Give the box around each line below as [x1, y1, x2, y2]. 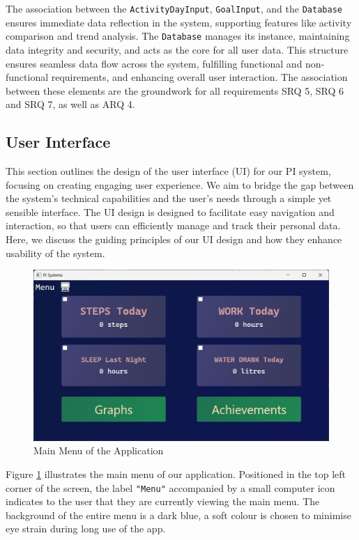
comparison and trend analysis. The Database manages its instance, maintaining [6, 29, 350, 43]
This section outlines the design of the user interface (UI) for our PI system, [6, 164, 331, 178]
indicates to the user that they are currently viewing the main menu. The [6, 494, 320, 509]
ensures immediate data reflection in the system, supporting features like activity [6, 15, 352, 29]
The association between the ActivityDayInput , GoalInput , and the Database [6, 1, 342, 15]
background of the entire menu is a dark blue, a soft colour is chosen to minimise [6, 507, 351, 522]
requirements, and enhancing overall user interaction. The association [51, 70, 348, 84]
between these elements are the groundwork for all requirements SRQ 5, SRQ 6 [6, 83, 344, 98]
